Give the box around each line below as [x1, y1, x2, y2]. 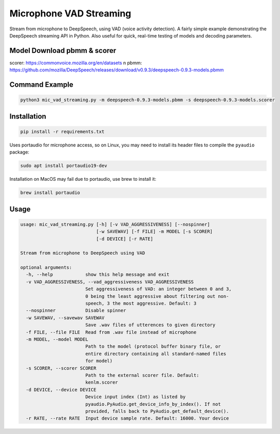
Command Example [9, 80, 73, 89]
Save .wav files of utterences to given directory [85, 322, 216, 328]
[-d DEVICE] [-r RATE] [96, 236, 154, 241]
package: [9, 149, 29, 155]
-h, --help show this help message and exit [26, 272, 170, 277]
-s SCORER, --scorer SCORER [26, 365, 97, 371]
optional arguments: [20, 265, 72, 271]
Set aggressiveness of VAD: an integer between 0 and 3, [85, 286, 232, 292]
